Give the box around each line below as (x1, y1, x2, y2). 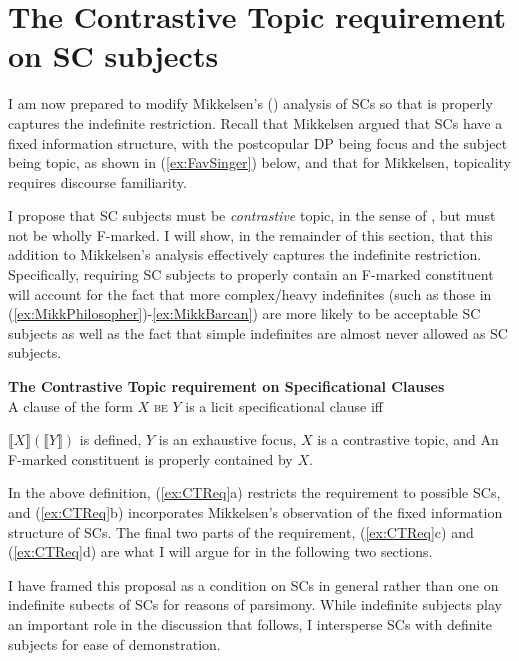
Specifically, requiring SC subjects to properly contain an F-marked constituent (8, 264, 494, 285)
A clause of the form (8, 395, 133, 416)
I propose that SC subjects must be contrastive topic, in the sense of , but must (8, 205, 496, 226)
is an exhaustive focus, (158, 429, 297, 450)
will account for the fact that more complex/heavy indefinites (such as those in (8, 283, 492, 304)
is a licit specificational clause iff (185, 395, 384, 416)
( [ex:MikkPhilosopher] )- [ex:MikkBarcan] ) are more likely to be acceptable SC (8, 303, 481, 324)
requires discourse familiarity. (8, 171, 187, 192)
